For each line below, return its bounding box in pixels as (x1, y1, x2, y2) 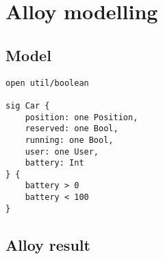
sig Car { (5, 100, 50, 111)
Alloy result (5, 234, 90, 255)
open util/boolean (5, 78, 89, 88)
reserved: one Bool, (25, 124, 118, 134)
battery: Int (25, 158, 84, 168)
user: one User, (25, 146, 99, 157)
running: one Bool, (25, 135, 114, 145)
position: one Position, (25, 112, 138, 122)
